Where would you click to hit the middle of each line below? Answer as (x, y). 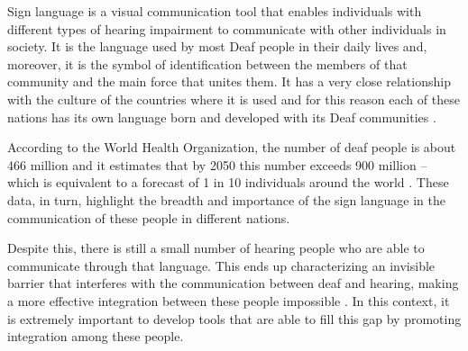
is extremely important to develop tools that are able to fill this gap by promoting (234, 318)
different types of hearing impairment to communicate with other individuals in (227, 28)
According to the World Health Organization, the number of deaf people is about (232, 147)
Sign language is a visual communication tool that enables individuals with (215, 11)
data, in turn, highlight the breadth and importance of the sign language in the (226, 199)
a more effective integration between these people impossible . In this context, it (229, 300)
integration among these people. (96, 336)
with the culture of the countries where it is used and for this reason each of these (234, 99)
